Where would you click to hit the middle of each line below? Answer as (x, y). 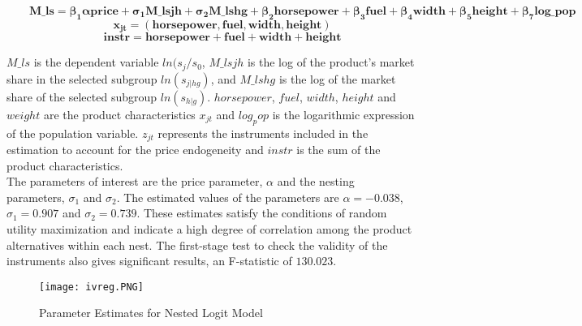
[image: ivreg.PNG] (91, 287)
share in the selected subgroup (82, 78)
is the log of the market (337, 78)
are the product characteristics (119, 114)
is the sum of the (338, 149)
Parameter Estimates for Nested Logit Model (151, 313)
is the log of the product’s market (331, 62)
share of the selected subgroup (82, 96)
